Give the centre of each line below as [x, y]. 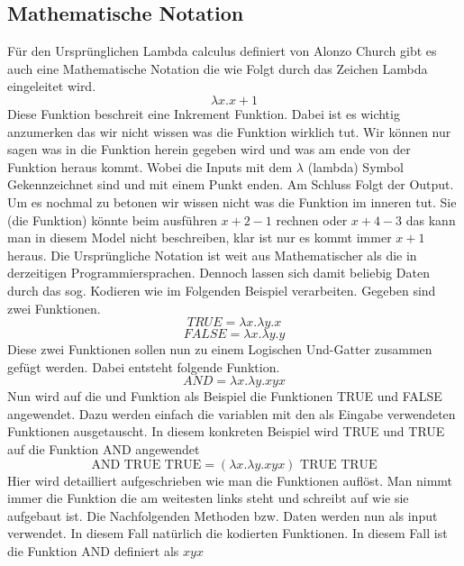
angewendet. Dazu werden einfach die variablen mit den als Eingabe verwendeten [232, 413]
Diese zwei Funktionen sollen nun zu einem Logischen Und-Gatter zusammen [220, 349]
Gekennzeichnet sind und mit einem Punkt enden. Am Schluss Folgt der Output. [231, 184]
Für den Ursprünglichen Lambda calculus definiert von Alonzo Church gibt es [222, 51]
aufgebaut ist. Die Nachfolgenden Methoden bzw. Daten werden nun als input [223, 515]
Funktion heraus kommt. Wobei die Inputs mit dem [150, 166]
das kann [431, 219]
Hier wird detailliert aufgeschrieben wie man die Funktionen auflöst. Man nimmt [230, 480]
